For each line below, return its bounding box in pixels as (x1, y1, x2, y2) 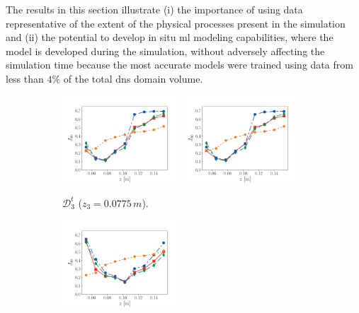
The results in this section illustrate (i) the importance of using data (6, 2, 303, 16)
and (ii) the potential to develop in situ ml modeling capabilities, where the (6, 30, 334, 45)
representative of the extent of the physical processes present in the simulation (6, 16, 346, 30)
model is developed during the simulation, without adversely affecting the (6, 43, 325, 58)
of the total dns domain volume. (63, 71, 203, 85)
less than (6, 71, 44, 85)
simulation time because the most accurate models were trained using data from (6, 57, 353, 72)
